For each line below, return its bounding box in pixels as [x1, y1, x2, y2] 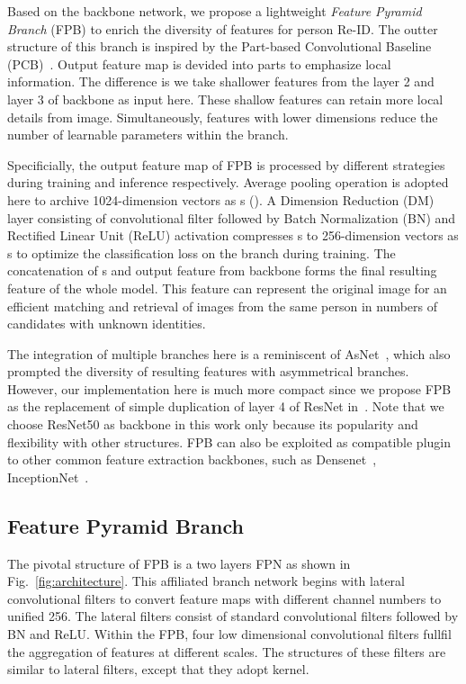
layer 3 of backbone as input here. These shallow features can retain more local [7, 89, 444, 108]
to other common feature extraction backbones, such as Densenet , [7, 450, 377, 469]
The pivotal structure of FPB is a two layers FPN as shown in [7, 553, 351, 572]
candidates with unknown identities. [7, 314, 206, 333]
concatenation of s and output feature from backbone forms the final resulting [7, 261, 437, 280]
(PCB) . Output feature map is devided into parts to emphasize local [7, 54, 391, 73]
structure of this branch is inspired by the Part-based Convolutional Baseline [7, 37, 432, 56]
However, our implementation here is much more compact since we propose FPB [7, 379, 452, 398]
